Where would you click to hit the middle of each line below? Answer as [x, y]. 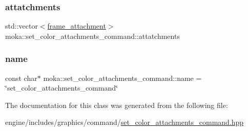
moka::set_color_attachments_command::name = [122, 78]
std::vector [22, 26]
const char [21, 78]
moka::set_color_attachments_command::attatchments [92, 36]
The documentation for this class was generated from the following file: [117, 105]
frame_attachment [77, 26]
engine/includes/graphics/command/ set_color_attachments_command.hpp [125, 122]
